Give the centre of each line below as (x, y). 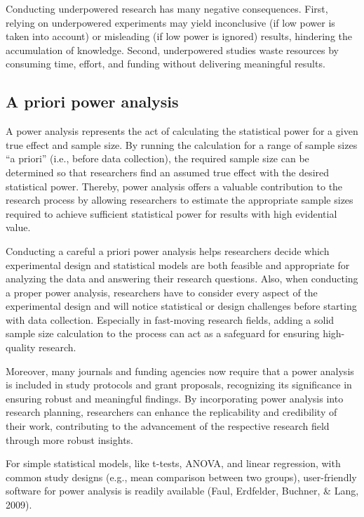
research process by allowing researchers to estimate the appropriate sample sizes (180, 200)
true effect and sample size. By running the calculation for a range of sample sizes (182, 144)
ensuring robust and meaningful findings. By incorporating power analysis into (175, 398)
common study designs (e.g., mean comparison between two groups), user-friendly (181, 477)
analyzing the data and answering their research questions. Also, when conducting (182, 279)
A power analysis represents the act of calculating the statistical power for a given (182, 131)
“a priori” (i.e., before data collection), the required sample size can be (157, 158)
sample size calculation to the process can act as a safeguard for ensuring (163, 333)
